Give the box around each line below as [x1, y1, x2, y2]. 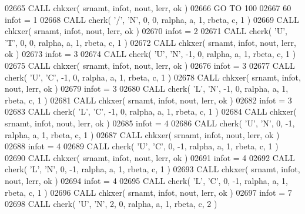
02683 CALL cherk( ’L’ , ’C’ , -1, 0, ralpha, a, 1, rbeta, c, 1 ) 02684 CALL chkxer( [5, 105, 297, 118]
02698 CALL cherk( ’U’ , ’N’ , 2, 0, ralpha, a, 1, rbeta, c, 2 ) [5, 198, 217, 210]
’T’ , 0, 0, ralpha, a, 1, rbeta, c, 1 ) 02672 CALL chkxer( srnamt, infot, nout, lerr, [5, 36, 296, 48]
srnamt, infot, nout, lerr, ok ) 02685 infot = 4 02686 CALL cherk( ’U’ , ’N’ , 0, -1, [5, 116, 295, 129]
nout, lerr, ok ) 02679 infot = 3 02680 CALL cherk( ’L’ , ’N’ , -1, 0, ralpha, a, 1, [5, 82, 289, 95]
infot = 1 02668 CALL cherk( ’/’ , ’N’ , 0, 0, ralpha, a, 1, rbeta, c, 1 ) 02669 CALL [5, 13, 299, 25]
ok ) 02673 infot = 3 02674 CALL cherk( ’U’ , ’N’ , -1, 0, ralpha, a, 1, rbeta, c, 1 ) [5, 48, 296, 60]
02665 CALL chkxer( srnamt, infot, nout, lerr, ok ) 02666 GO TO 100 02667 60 [5, 2, 291, 14]
